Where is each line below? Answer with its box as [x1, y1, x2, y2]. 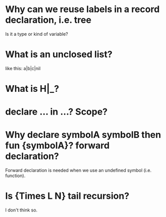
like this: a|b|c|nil [5, 65, 41, 71]
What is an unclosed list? [5, 49, 113, 60]
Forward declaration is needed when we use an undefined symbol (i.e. [5, 168, 152, 174]
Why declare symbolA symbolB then [5, 129, 161, 141]
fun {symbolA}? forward [5, 140, 110, 151]
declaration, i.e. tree [5, 14, 92, 26]
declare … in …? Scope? [5, 106, 108, 118]
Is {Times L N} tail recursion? [5, 190, 130, 202]
